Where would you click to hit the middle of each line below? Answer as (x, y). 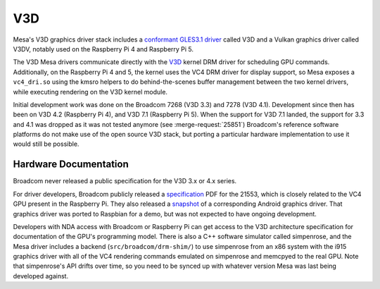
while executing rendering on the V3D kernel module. (90, 92)
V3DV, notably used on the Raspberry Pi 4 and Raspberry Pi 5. (103, 49)
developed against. (41, 276)
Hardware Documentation (71, 165)
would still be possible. (46, 144)
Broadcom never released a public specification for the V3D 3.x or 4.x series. (125, 181)
